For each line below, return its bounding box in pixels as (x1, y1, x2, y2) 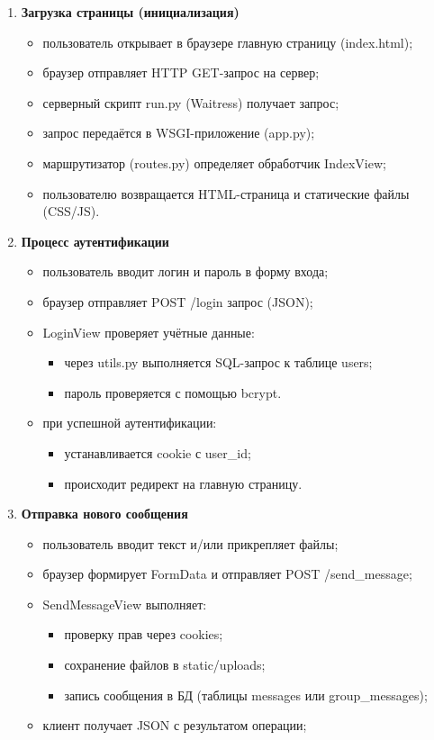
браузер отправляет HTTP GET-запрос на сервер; (42, 63, 320, 82)
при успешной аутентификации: (42, 413, 217, 432)
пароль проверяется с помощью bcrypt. (64, 383, 282, 402)
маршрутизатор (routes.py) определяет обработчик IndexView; (42, 153, 386, 172)
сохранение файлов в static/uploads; (64, 655, 266, 674)
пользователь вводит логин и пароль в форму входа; (42, 262, 329, 281)
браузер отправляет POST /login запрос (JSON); (42, 292, 313, 311)
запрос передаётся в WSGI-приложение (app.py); (42, 123, 315, 142)
